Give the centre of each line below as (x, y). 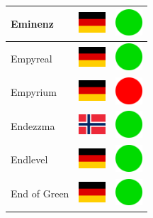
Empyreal (32, 58)
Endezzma (33, 125)
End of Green (40, 194)
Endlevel (29, 159)
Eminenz (32, 23)
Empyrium (34, 92)
